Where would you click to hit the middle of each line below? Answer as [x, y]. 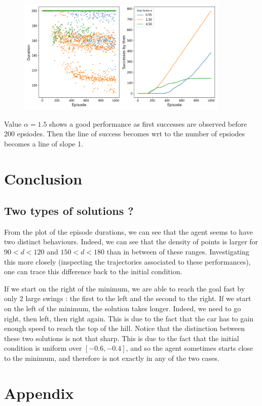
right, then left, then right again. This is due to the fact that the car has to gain [129, 318]
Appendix [39, 393]
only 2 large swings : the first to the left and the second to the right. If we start [128, 298]
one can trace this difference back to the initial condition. [93, 271]
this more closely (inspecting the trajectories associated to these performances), [127, 261]
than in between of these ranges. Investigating [178, 252]
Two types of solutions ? [69, 211]
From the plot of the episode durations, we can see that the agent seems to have [128, 231]
